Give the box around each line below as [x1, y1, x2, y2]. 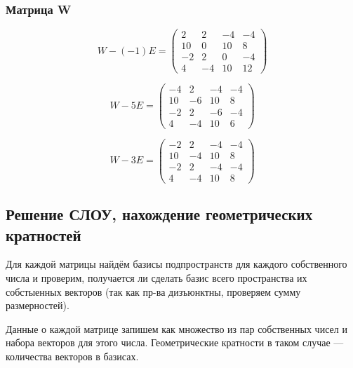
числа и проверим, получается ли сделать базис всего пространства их [6, 270, 307, 285]
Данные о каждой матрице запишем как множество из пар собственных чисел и [6, 321, 347, 336]
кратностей [6, 224, 81, 245]
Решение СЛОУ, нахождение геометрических [6, 203, 313, 225]
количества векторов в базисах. [6, 348, 139, 363]
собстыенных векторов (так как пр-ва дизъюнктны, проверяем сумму [6, 284, 301, 299]
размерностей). [6, 298, 69, 313]
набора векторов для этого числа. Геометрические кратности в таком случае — [6, 335, 344, 350]
